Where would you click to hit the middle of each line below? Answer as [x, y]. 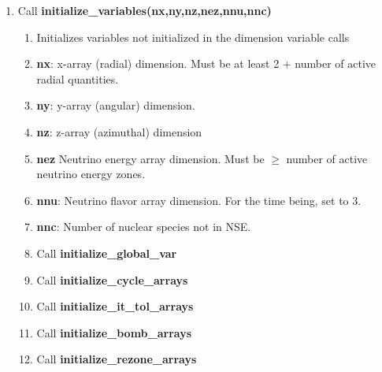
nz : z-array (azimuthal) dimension [119, 131]
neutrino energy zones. [91, 174]
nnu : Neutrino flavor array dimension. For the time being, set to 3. [199, 200]
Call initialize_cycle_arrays [112, 279]
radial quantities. [78, 78]
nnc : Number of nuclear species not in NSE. [144, 227]
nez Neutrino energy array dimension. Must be [150, 158]
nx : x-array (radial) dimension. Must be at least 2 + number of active [206, 63]
